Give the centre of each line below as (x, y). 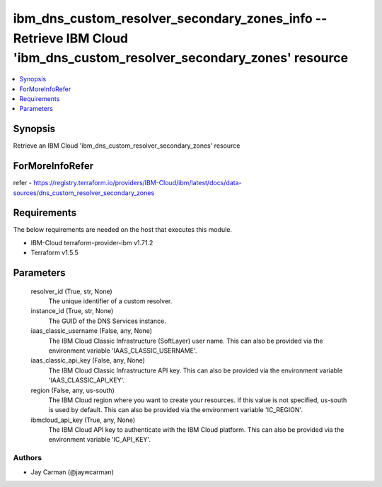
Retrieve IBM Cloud (71, 38)
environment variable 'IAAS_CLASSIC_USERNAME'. (123, 351)
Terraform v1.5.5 (55, 253)
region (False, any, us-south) (73, 390)
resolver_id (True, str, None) (71, 291)
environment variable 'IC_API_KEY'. (100, 440)
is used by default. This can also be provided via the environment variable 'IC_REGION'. (176, 410)
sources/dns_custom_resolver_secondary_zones (84, 193)
